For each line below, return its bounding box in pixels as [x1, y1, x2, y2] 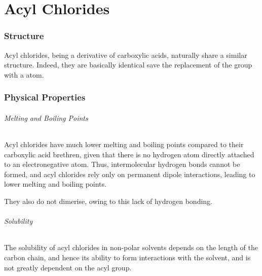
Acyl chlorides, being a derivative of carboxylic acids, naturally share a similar [4, 49, 247, 60]
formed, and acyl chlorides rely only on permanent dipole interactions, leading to [4, 168, 255, 179]
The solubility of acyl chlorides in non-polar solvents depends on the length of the [4, 242, 258, 253]
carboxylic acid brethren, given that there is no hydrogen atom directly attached [4, 149, 254, 159]
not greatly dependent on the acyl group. [4, 262, 132, 272]
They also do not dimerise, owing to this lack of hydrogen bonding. [4, 195, 212, 206]
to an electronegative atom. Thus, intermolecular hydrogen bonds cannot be [4, 159, 240, 169]
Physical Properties [4, 91, 86, 103]
